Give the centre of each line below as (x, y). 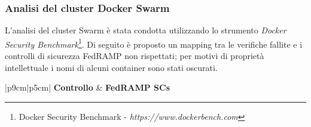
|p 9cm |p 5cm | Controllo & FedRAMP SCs (88, 87)
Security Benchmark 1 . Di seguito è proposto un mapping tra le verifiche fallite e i (154, 43)
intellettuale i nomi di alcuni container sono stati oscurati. (111, 67)
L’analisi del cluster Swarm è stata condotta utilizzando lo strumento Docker (146, 30)
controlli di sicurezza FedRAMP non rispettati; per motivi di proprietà (135, 56)
